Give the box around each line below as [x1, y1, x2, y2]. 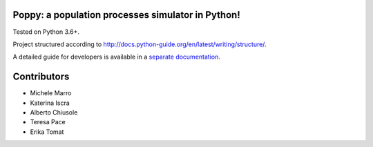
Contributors [12, 71, 70, 83]
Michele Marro [30, 89, 72, 97]
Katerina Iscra [30, 99, 70, 107]
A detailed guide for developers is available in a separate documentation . [12, 52, 221, 61]
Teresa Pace [30, 118, 66, 126]
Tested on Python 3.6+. [12, 28, 79, 36]
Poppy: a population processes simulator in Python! [12, 9, 241, 21]
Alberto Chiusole [30, 108, 78, 117]
